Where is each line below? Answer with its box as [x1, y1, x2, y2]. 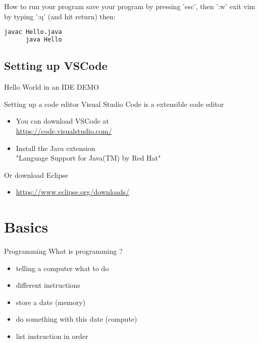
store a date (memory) [16, 296, 86, 307]
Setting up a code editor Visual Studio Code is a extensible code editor [4, 98, 224, 109]
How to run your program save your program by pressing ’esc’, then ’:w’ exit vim [4, 1, 255, 11]
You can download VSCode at [16, 116, 109, 126]
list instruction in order [16, 330, 88, 341]
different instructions [16, 280, 80, 290]
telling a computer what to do [16, 262, 109, 273]
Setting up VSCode [4, 58, 108, 73]
